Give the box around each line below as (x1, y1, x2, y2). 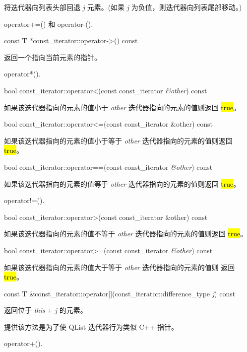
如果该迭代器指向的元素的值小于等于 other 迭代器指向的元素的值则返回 (4, 135, 233, 145)
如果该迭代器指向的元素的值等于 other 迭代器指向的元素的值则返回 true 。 (4, 178, 241, 189)
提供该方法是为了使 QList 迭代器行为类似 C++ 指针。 (4, 321, 179, 332)
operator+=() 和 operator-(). (4, 18, 93, 29)
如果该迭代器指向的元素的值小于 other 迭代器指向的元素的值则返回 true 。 (4, 102, 241, 112)
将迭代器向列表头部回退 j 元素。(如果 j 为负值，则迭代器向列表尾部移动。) (4, 2, 242, 12)
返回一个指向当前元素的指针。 (4, 52, 101, 62)
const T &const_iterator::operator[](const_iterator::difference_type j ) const (4, 288, 236, 298)
